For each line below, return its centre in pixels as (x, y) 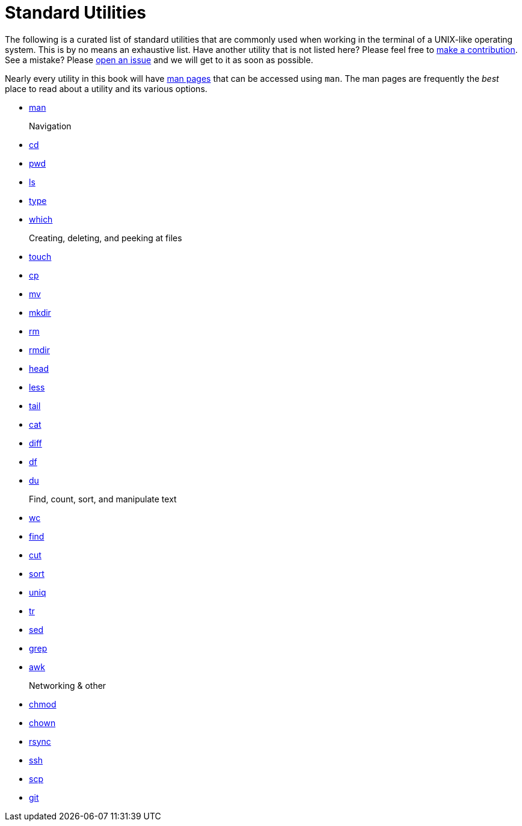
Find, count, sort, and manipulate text (103, 499)
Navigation (50, 126)
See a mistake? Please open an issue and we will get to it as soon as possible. (159, 60)
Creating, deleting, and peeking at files (106, 238)
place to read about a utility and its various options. (106, 88)
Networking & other (68, 685)
